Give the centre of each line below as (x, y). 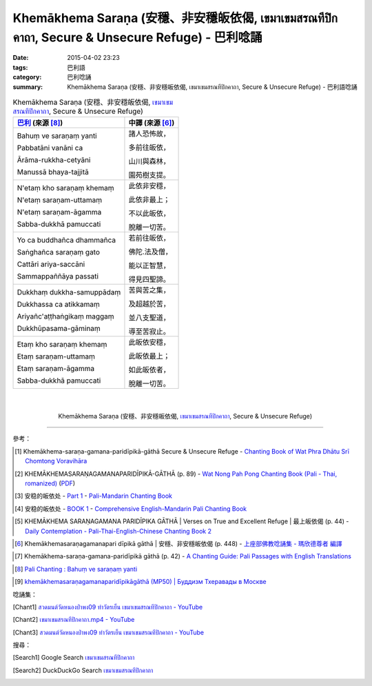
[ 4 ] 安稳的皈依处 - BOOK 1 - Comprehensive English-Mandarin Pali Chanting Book (131, 508)
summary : (28, 87)
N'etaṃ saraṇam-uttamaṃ (60, 200)
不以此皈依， (149, 214)
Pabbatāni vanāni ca (50, 148)
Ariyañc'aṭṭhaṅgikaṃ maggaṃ (65, 316)
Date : (21, 58)
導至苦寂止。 (149, 332)
